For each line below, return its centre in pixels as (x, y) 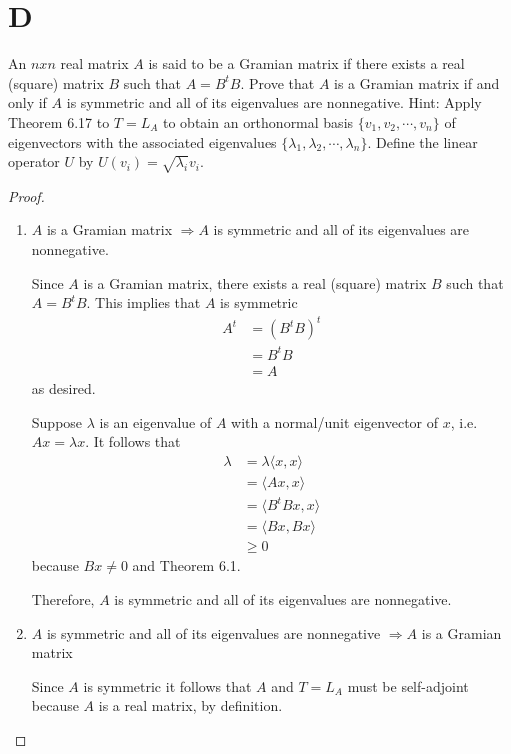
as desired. (63, 387)
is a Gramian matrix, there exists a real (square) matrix (255, 282)
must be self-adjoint (408, 685)
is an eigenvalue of (155, 421)
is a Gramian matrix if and (417, 82)
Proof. (26, 195)
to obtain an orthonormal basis (258, 121)
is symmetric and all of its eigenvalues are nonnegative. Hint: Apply (274, 102)
